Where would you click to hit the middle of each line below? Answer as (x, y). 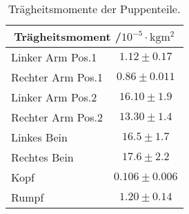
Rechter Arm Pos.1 (57, 77)
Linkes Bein (39, 137)
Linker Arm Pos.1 (54, 57)
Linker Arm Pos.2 (54, 97)
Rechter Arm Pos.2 (57, 117)
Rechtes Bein (42, 157)
